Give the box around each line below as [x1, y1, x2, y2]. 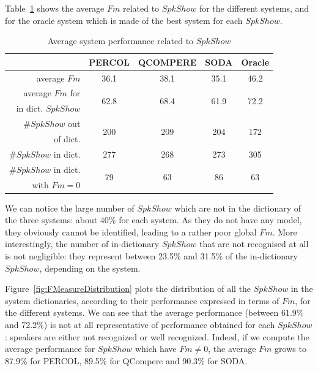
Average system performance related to [47, 34, 194, 47]
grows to [275, 342, 306, 355]
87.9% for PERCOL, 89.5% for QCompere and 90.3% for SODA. [5, 354, 248, 367]
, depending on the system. [39, 261, 141, 274]
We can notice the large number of [5, 201, 135, 214]
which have [135, 342, 177, 355]
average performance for [5, 342, 95, 355]
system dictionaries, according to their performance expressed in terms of [5, 294, 279, 307]
